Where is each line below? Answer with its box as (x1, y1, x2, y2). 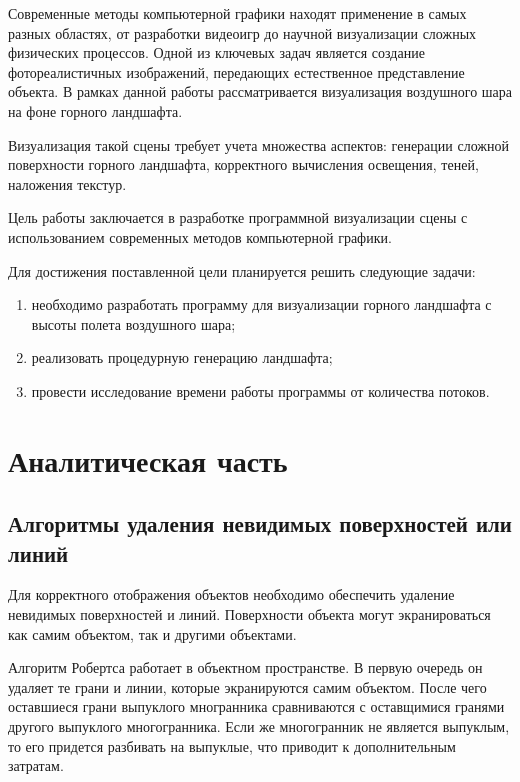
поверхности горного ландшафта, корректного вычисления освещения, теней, (8, 154, 479, 175)
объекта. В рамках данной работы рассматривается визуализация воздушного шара (8, 81, 513, 102)
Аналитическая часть (8, 439, 288, 480)
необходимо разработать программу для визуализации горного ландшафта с (31, 294, 492, 315)
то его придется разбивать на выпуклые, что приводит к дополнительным (8, 735, 456, 756)
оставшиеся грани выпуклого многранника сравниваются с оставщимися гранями (8, 696, 505, 717)
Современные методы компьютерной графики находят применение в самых (8, 3, 467, 23)
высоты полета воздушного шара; (31, 313, 236, 334)
